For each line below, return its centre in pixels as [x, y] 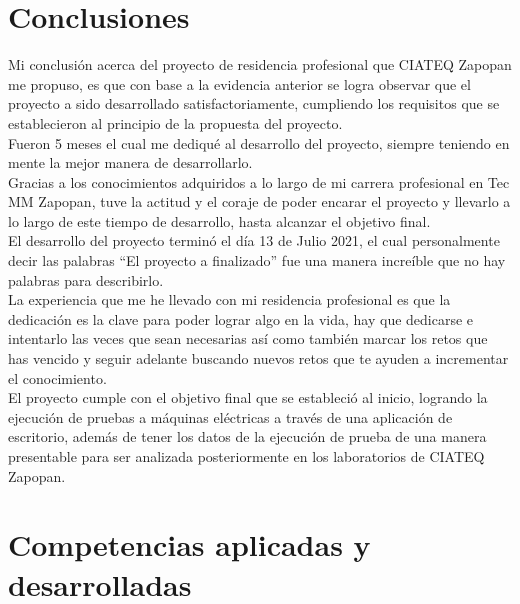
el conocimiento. [57, 377]
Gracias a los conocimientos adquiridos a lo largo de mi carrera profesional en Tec [259, 181]
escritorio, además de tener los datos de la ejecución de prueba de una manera [247, 436]
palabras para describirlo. [86, 279]
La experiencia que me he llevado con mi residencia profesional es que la [229, 299]
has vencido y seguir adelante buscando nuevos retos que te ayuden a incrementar [258, 358]
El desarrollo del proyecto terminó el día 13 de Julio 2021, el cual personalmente [254, 240]
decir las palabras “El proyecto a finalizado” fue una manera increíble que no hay [257, 260]
